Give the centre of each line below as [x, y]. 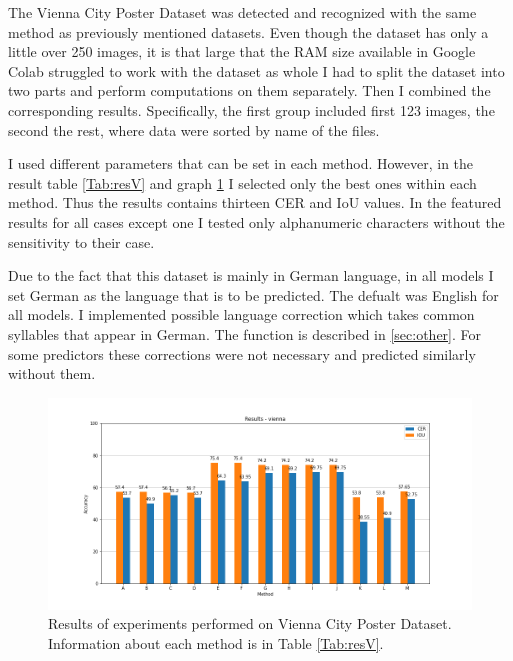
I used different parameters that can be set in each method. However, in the [241, 163]
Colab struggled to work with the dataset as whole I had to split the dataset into [256, 70]
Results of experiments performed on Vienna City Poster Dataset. [250, 623]
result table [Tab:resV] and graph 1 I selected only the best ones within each [242, 182]
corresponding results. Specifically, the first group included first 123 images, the [251, 109]
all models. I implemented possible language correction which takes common [241, 314]
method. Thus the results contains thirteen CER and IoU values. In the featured [255, 202]
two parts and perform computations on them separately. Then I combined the [249, 90]
